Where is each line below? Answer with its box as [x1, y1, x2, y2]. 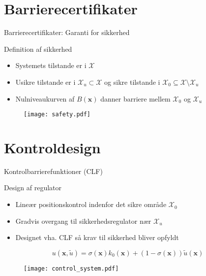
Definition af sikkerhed [4, 43, 72, 54]
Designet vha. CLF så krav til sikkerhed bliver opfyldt [15, 232, 179, 242]
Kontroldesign [4, 137, 101, 157]
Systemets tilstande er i [15, 60, 87, 70]
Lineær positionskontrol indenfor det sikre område [15, 199, 167, 209]
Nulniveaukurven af [15, 93, 75, 103]
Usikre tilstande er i [15, 76, 76, 87]
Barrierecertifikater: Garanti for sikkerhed [4, 27, 130, 37]
